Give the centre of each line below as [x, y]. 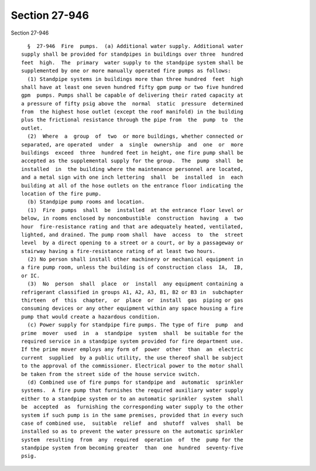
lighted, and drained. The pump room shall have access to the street [132, 235]
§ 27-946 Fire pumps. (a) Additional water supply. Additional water [135, 46]
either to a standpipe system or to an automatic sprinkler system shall [132, 399]
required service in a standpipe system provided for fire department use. [132, 341]
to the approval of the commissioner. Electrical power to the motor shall [132, 366]
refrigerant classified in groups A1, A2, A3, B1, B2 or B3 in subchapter [132, 292]
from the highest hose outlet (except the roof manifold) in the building [132, 112]
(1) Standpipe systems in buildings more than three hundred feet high [135, 79]
